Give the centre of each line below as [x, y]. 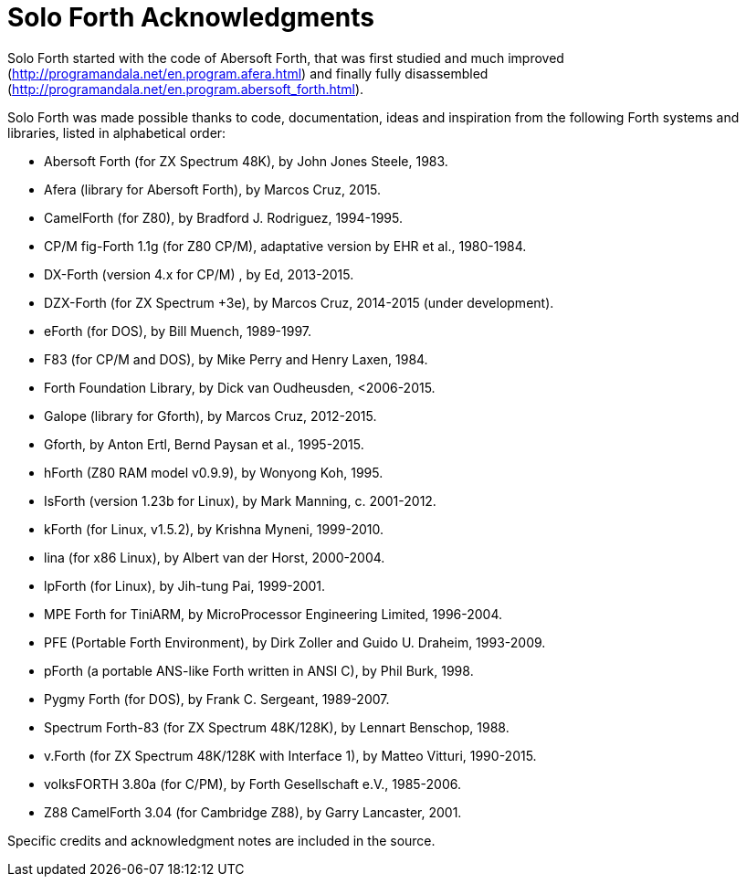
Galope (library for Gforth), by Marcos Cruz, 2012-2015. [210, 416]
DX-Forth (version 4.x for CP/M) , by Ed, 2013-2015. [199, 274]
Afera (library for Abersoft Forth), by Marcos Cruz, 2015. [212, 189]
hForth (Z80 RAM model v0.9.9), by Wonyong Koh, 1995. [214, 472]
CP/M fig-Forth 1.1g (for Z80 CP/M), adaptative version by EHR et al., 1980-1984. [285, 246]
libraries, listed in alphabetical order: [117, 132]
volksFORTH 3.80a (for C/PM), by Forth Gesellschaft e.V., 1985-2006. [253, 784]
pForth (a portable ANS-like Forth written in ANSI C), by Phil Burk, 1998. [259, 670]
